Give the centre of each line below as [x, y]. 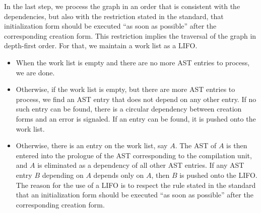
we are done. [35, 72]
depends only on [119, 175]
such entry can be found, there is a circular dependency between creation [129, 109]
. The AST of [196, 145]
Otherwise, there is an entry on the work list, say [92, 145]
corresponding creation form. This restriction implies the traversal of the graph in [130, 35]
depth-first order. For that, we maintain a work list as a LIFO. [101, 45]
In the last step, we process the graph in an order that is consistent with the [122, 6]
